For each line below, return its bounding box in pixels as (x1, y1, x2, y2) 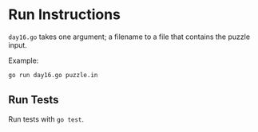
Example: (8, 56, 39, 65)
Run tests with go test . (8, 114, 85, 124)
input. (8, 40, 28, 49)
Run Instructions (8, 6, 121, 24)
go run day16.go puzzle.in (8, 71, 98, 79)
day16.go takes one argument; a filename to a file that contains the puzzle (8, 32, 250, 41)
